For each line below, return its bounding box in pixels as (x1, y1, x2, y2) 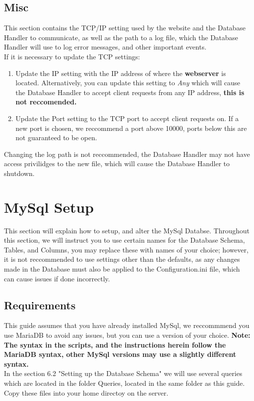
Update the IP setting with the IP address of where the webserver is (15, 68, 226, 78)
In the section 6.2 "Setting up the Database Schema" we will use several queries (4, 368, 242, 378)
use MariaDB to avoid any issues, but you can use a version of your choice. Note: (4, 330, 251, 340)
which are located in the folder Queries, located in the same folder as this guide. (4, 377, 245, 388)
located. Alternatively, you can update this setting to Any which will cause (15, 77, 240, 88)
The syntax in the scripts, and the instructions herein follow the (4, 339, 226, 350)
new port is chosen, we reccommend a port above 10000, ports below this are (15, 123, 247, 133)
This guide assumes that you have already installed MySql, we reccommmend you (4, 320, 250, 330)
